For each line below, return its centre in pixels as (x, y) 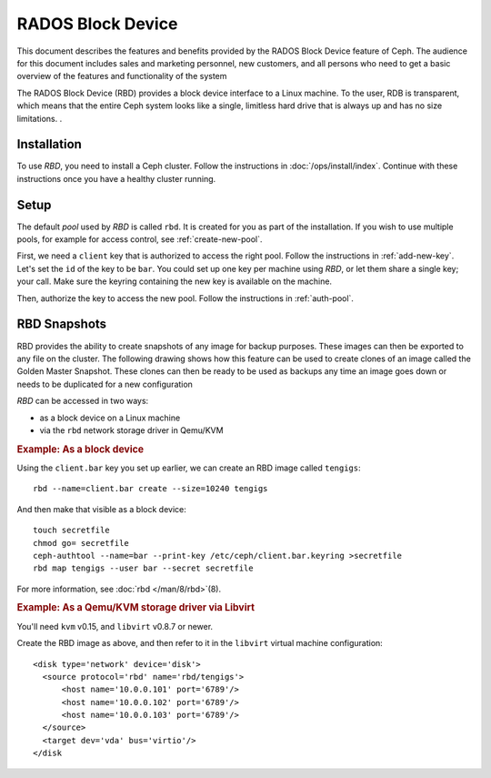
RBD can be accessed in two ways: (83, 401)
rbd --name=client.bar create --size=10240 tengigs (150, 489)
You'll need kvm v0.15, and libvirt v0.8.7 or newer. (115, 626)
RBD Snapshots (62, 324)
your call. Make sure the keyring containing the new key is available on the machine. (174, 281)
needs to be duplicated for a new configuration (105, 384)
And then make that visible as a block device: (101, 509)
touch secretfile (71, 530)
